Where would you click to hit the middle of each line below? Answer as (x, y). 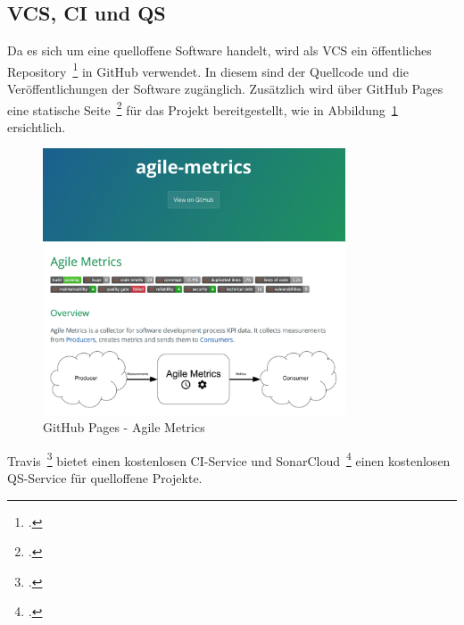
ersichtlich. (37, 126)
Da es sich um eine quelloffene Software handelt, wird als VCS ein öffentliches (220, 50)
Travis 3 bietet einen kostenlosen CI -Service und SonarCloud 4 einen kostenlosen (229, 459)
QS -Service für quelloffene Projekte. (105, 478)
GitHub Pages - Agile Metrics (124, 427)
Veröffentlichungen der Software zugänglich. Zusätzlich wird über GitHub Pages (225, 89)
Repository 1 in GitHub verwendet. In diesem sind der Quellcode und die (208, 70)
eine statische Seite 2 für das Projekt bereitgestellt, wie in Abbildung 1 (203, 108)
